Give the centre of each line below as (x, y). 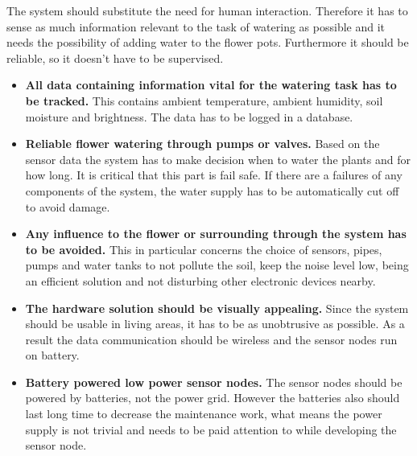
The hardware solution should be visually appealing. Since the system (217, 308)
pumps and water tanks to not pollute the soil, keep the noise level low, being (217, 265)
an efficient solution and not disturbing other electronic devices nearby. (200, 280)
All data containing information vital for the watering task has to (211, 85)
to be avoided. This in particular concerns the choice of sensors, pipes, (204, 249)
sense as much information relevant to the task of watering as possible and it (196, 26)
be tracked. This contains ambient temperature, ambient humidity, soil (204, 100)
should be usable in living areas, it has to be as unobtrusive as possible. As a (215, 324)
